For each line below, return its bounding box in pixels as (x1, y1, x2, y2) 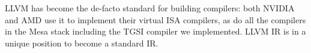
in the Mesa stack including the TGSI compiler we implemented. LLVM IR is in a (5, 25, 306, 38)
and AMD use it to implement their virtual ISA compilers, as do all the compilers (5, 13, 306, 26)
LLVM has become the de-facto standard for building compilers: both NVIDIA (5, 2, 295, 14)
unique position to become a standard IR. (5, 36, 159, 49)
